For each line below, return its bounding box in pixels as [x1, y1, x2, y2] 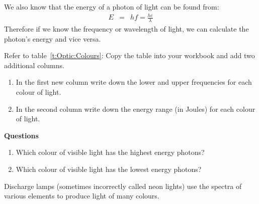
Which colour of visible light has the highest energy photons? [16, 147, 205, 157]
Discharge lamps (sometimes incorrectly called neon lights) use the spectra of [4, 180, 242, 191]
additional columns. [4, 60, 64, 70]
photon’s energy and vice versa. [4, 33, 101, 44]
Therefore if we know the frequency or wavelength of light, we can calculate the [4, 23, 249, 34]
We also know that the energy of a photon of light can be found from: [4, 2, 219, 12]
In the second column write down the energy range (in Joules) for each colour [16, 103, 255, 114]
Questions [4, 130, 39, 140]
